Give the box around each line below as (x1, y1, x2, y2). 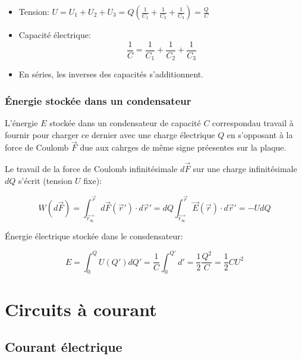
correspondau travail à (212, 116, 294, 129)
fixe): (83, 174, 102, 186)
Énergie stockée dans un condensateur (5, 93, 191, 108)
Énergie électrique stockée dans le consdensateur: (5, 229, 183, 242)
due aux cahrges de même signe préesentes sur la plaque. (80, 141, 287, 154)
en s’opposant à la (227, 128, 293, 141)
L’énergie (5, 116, 38, 129)
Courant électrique (5, 338, 122, 356)
